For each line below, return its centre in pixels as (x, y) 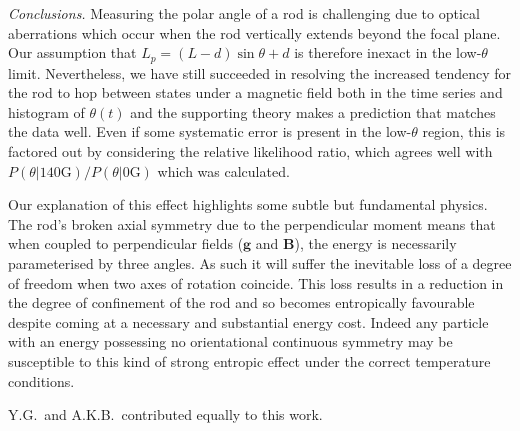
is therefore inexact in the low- (388, 52)
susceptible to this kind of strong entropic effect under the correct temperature (249, 360)
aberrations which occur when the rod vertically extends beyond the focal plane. (254, 32)
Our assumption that (72, 52)
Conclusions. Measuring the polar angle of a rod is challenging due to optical (244, 13)
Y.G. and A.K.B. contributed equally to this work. (165, 414)
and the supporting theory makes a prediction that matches (313, 111)
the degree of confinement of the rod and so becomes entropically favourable (241, 302)
